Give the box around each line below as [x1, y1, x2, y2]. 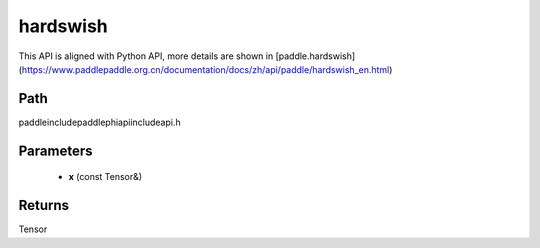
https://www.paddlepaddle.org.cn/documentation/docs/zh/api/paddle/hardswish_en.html [21, 63, 390, 75]
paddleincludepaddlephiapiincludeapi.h [18, 116, 181, 128]
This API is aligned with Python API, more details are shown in [18, 50, 274, 62]
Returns [18, 197, 70, 214]
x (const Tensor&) [68, 171, 143, 183]
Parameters [18, 142, 93, 159]
